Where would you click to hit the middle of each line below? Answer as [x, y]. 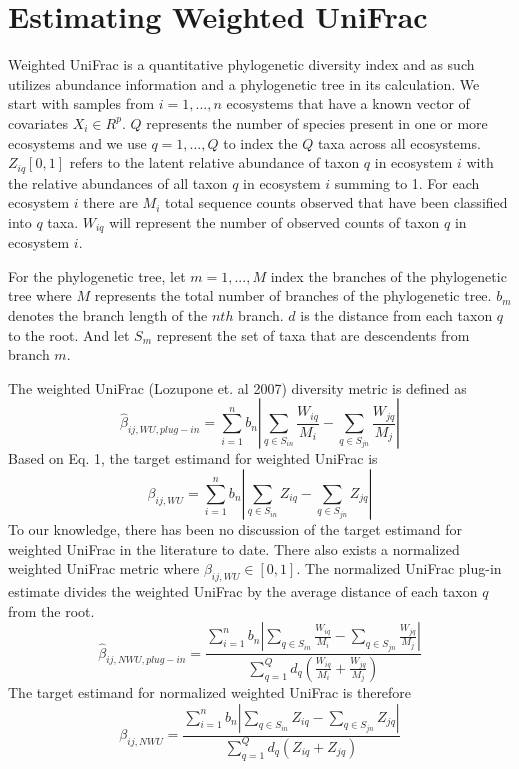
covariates [38, 122]
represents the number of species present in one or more [317, 122]
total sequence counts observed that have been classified [336, 202]
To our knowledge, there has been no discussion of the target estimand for [235, 528]
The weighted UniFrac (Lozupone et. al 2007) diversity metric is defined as [237, 387]
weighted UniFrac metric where [104, 568]
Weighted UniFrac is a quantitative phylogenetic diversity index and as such [241, 64]
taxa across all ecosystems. [399, 142]
